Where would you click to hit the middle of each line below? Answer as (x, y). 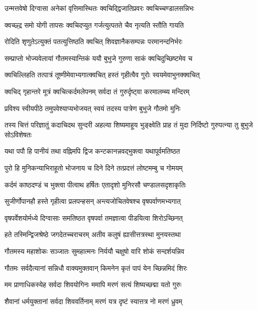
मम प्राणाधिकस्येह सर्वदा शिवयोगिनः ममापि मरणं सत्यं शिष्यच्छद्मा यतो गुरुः (93, 284)
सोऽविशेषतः (18, 134)
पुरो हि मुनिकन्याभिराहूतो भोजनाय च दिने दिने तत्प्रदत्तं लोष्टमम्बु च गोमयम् (94, 167)
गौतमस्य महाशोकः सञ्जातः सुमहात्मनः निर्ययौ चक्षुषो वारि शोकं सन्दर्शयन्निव (95, 251)
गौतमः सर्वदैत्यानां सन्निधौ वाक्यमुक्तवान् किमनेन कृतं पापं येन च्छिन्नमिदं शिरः (96, 268)
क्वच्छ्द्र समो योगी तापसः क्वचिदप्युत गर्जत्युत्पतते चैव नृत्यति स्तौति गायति (94, 25)
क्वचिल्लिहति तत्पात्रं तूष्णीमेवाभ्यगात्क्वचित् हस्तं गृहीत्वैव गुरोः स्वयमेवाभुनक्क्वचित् (102, 75)
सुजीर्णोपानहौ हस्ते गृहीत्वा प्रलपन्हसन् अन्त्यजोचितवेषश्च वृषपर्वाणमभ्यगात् (93, 201)
